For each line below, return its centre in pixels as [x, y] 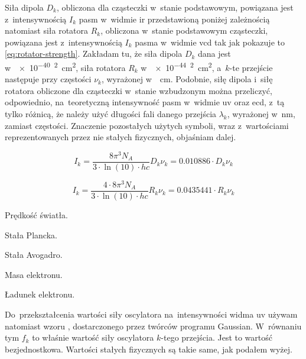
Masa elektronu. [34, 274]
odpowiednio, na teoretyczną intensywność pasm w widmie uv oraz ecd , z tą [145, 102]
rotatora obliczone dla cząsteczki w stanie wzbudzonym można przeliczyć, [139, 90]
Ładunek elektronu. [40, 294]
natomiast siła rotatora [47, 30]
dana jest [214, 54]
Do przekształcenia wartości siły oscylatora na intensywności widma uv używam [151, 314]
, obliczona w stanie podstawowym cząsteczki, [184, 30]
